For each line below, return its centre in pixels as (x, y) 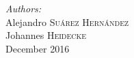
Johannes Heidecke (46, 35)
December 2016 (38, 48)
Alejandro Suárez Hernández (67, 21)
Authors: (24, 8)
